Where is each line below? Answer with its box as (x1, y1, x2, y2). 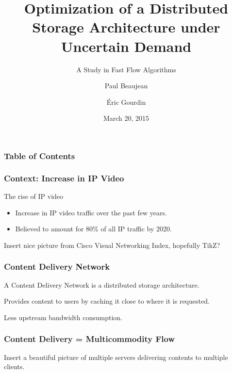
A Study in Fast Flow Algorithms (76, 64, 176, 74)
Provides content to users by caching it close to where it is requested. (4, 296, 210, 306)
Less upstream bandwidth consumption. (4, 312, 123, 322)
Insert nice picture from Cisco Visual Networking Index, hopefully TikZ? (4, 240, 220, 250)
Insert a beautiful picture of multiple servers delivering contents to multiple (4, 352, 228, 362)
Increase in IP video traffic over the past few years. (15, 207, 167, 217)
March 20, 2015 (103, 113, 149, 123)
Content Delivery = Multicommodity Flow (4, 333, 175, 345)
